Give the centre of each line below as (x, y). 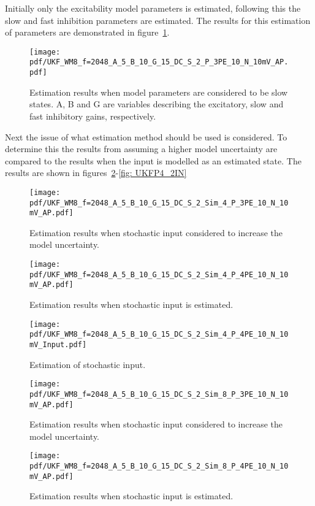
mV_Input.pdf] (58, 344)
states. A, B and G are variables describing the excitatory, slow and (157, 104)
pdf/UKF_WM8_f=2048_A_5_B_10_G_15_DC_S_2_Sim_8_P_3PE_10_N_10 (159, 394)
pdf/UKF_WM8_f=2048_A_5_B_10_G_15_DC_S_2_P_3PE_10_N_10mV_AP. (159, 62)
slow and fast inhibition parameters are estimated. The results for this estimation (158, 20)
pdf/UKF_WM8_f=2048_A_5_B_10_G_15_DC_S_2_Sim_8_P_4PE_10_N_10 (159, 466)
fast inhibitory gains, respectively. (93, 116)
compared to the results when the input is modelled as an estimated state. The (153, 160)
